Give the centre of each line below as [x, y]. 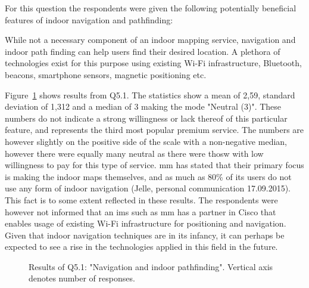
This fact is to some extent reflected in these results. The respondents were [141, 199]
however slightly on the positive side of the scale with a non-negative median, [146, 141]
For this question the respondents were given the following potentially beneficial [151, 8]
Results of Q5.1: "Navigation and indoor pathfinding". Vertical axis [151, 266]
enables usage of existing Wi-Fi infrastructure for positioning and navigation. [146, 223]
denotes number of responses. [82, 278]
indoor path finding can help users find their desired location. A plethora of [143, 51]
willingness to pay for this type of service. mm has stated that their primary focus [154, 165]
